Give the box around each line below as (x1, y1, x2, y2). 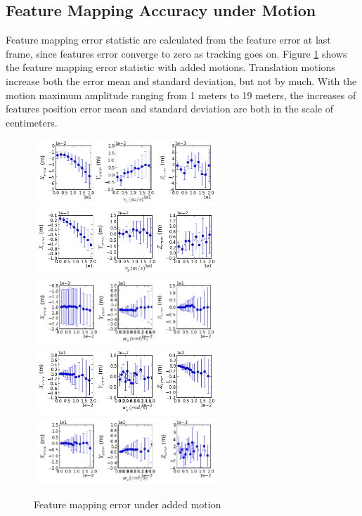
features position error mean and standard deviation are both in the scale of (6, 101, 334, 116)
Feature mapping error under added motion (34, 496, 221, 511)
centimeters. (6, 115, 58, 129)
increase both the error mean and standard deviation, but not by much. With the (6, 73, 357, 88)
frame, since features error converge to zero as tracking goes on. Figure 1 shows (6, 46, 347, 60)
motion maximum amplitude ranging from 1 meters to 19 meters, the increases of (6, 87, 356, 102)
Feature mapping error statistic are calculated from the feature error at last (6, 32, 331, 47)
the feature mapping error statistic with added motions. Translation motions (6, 60, 335, 75)
